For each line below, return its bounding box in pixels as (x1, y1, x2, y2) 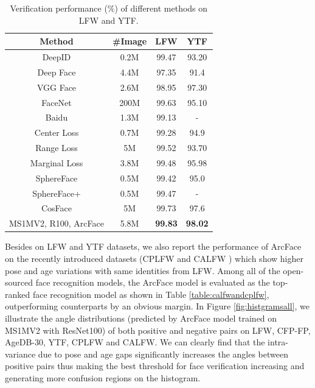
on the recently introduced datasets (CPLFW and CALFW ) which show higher (5, 252, 303, 264)
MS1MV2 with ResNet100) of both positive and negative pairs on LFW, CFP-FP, (5, 323, 311, 336)
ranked (5, 287, 30, 300)
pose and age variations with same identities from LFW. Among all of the (5, 264, 280, 277)
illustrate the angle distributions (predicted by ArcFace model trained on (5, 311, 277, 324)
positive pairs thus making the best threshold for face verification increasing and (5, 359, 305, 372)
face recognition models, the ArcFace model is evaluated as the (35, 276, 270, 289)
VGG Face (36, 80, 77, 93)
